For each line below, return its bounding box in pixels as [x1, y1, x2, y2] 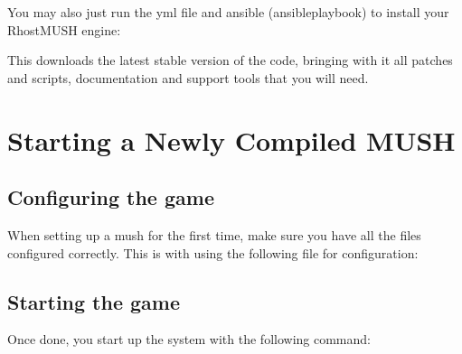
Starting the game [7, 287, 181, 315]
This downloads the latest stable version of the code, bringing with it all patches [7, 51, 453, 70]
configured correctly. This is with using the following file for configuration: [7, 243, 419, 262]
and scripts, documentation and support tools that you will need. [7, 68, 369, 87]
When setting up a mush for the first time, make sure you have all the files [7, 225, 421, 244]
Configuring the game [7, 183, 214, 211]
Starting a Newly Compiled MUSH [7, 121, 456, 158]
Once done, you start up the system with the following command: [7, 330, 371, 349]
